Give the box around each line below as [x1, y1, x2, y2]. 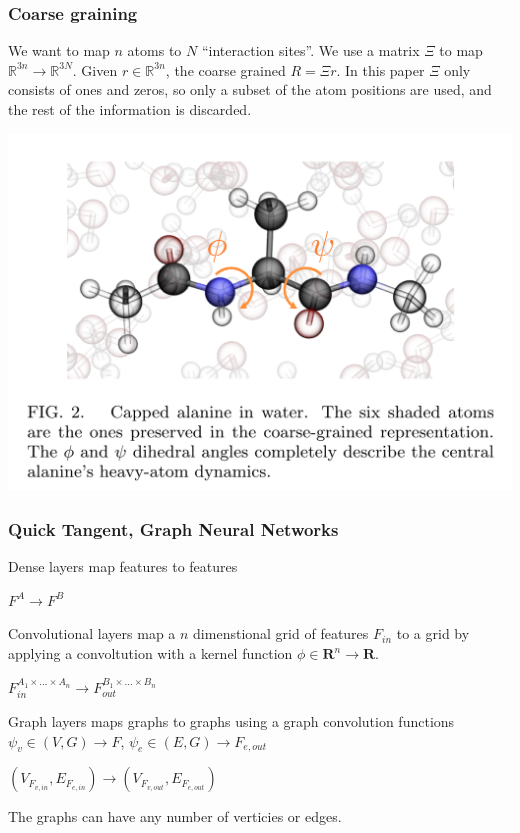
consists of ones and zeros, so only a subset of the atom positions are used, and [8, 79, 492, 100]
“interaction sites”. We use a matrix [201, 40, 420, 61]
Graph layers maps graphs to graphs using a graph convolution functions [8, 711, 455, 732]
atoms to [127, 40, 182, 61]
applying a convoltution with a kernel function [8, 643, 293, 664]
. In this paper [336, 59, 425, 80]
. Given [72, 59, 118, 80]
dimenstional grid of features [193, 623, 369, 644]
